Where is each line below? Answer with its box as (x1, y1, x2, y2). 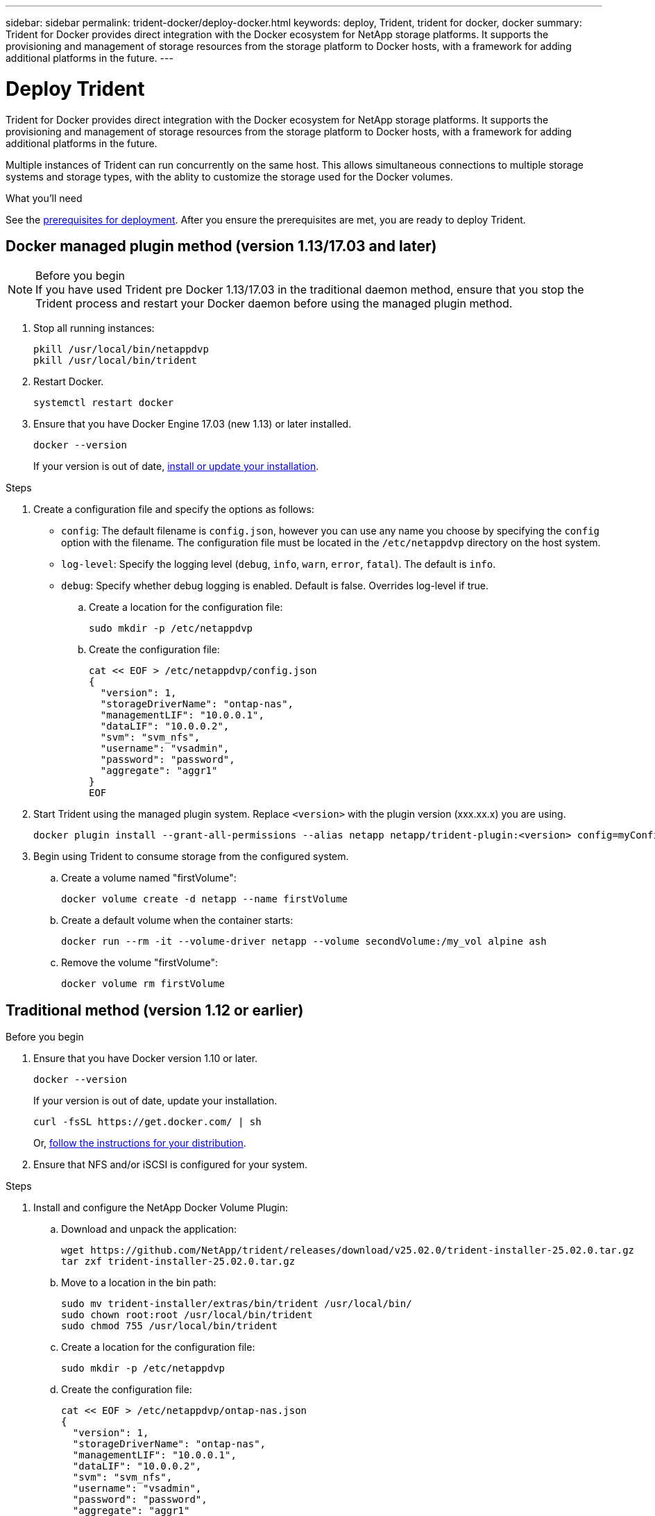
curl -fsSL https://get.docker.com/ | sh (33, 1116, 262, 1128)
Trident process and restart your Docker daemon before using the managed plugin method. (35, 296, 513, 311)
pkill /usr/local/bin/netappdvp (33, 344, 209, 355)
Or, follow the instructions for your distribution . (33, 1137, 246, 1149)
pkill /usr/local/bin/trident (33, 355, 198, 367)
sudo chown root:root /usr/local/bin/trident (61, 1309, 313, 1321)
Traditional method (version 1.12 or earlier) (6, 1001, 304, 1019)
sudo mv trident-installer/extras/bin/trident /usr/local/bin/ (61, 1298, 412, 1310)
